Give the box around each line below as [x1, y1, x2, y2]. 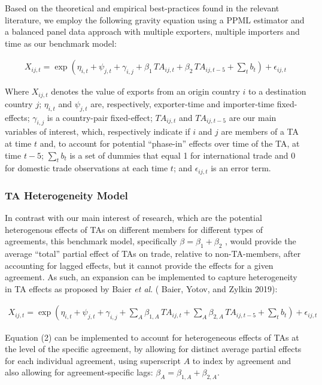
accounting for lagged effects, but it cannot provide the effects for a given [5, 259, 274, 271]
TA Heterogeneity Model [5, 187, 128, 202]
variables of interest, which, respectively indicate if [5, 125, 190, 138]
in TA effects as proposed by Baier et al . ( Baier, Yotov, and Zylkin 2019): [5, 282, 278, 295]
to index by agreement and [192, 354, 291, 366]
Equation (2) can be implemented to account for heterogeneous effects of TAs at [5, 331, 299, 343]
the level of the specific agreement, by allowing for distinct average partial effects [5, 342, 302, 355]
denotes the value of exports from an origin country [51, 85, 240, 98]
